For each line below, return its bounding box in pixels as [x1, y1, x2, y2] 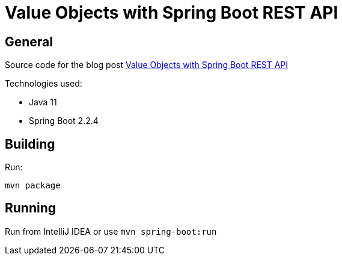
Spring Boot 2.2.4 [29, 116, 99, 126]
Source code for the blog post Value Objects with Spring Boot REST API [5, 60, 289, 70]
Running [5, 200, 56, 216]
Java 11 [29, 97, 57, 108]
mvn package [5, 181, 61, 191]
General [5, 34, 53, 49]
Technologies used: [5, 78, 82, 89]
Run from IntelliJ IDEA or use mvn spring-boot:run [5, 226, 217, 237]
